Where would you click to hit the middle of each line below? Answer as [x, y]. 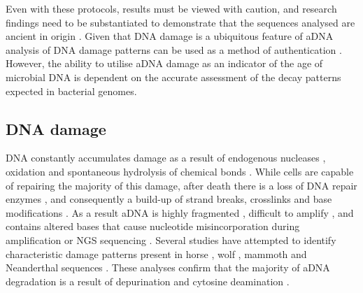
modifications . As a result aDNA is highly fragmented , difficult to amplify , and [180, 212]
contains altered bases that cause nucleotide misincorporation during [153, 226]
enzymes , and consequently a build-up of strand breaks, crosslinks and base [169, 199]
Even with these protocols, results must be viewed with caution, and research [171, 8]
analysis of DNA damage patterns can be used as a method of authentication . [174, 49]
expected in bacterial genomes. [71, 91]
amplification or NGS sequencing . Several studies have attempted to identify [171, 240]
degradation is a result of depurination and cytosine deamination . [148, 281]
